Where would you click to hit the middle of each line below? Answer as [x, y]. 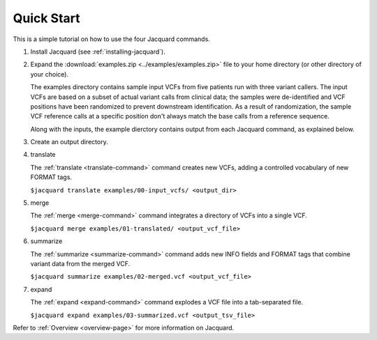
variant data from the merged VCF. [80, 263]
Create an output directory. [69, 142]
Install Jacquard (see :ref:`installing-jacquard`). [98, 52]
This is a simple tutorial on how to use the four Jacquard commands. [112, 39]
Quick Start [46, 18]
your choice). [50, 74]
